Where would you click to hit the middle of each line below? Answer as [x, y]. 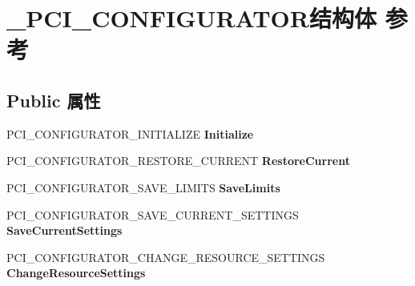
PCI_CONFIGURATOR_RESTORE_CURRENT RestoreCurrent [178, 161]
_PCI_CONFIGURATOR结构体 [191, 18]
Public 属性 [54, 100]
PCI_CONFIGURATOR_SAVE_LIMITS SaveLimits [143, 187]
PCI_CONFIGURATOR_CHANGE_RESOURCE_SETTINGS [166, 257]
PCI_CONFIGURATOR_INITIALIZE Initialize [130, 133]
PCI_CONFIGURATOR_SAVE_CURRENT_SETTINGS [153, 214]
